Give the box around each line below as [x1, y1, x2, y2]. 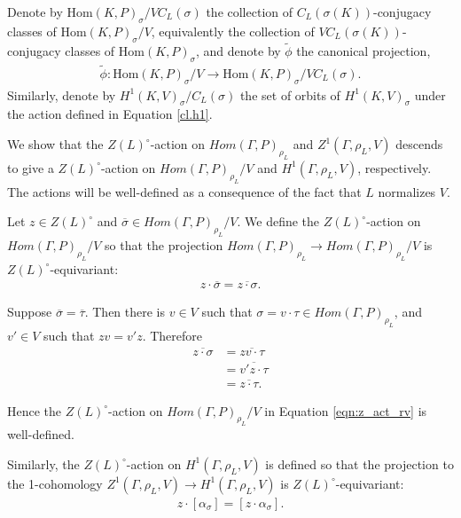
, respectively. [357, 158, 432, 177]
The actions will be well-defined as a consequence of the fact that [7, 182, 362, 200]
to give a [7, 158, 54, 177]
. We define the [237, 212, 320, 231]
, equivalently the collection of [151, 21, 315, 40]
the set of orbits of [239, 85, 340, 104]
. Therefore [142, 326, 202, 345]
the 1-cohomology [7, 474, 103, 492]
